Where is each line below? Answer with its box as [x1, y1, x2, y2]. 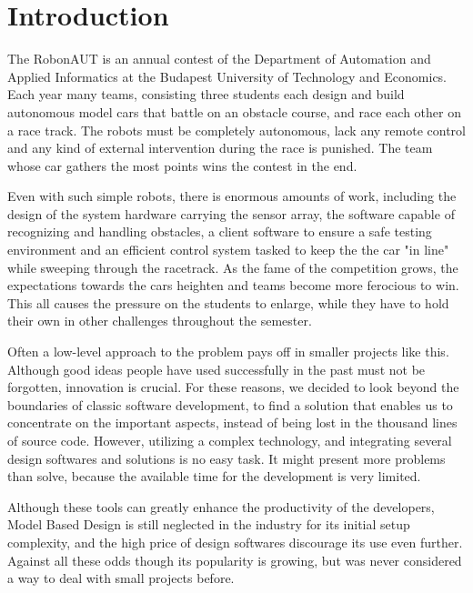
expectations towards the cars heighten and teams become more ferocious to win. [7, 276, 459, 295]
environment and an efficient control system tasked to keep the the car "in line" [7, 240, 449, 259]
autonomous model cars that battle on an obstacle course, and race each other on [7, 102, 461, 121]
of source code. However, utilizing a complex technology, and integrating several [7, 431, 452, 449]
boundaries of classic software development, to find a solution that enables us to [7, 395, 453, 414]
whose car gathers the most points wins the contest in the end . [7, 156, 357, 175]
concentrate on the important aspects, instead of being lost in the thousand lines [7, 413, 458, 432]
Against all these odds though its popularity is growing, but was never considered [7, 550, 462, 569]
